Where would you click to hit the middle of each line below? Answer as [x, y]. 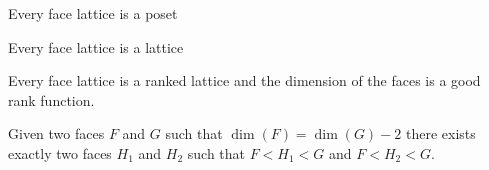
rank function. [51, 99]
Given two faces [56, 133]
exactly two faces [60, 152]
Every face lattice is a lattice [96, 46]
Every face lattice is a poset [93, 13]
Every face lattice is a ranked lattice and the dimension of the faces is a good [244, 80]
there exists [440, 133]
